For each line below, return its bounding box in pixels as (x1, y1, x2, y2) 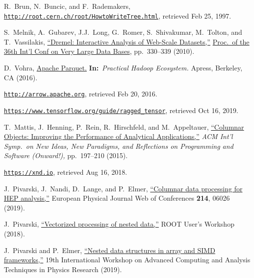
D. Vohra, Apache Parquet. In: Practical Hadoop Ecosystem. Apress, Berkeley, (4, 63, 243, 73)
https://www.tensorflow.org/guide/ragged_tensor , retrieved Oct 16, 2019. (4, 105, 238, 115)
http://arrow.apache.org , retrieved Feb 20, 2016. (4, 89, 157, 99)
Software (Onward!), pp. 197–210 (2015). (4, 150, 128, 161)
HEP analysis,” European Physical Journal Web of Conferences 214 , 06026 (4, 193, 230, 203)
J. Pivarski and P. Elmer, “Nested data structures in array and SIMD (4, 245, 215, 255)
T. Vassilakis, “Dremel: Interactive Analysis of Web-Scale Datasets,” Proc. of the (4, 36, 250, 46)
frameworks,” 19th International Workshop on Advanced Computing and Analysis (4, 255, 251, 265)
